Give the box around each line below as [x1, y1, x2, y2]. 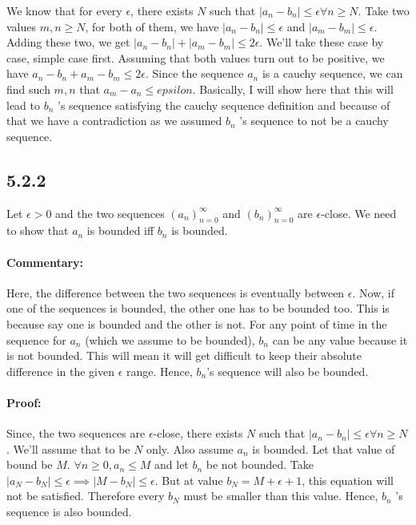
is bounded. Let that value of [252, 440, 395, 457]
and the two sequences [55, 204, 165, 221]
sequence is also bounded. [6, 503, 132, 520]
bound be [6, 456, 53, 473]
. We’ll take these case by [259, 34, 384, 50]
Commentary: [6, 253, 84, 270]
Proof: [6, 394, 42, 410]
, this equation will [302, 471, 394, 488]
